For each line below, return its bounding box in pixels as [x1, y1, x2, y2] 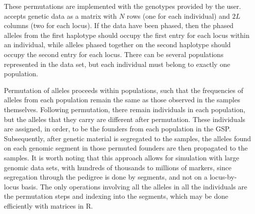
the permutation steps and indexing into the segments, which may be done [4, 191, 229, 201]
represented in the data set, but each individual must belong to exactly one [4, 59, 230, 69]
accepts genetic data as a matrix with [4, 10, 117, 21]
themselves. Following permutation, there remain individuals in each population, [4, 104, 246, 114]
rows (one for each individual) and [127, 10, 230, 21]
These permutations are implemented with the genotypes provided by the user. [4, 1, 241, 11]
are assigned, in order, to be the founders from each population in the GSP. [4, 123, 231, 134]
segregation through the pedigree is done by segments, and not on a [4, 172, 207, 182]
